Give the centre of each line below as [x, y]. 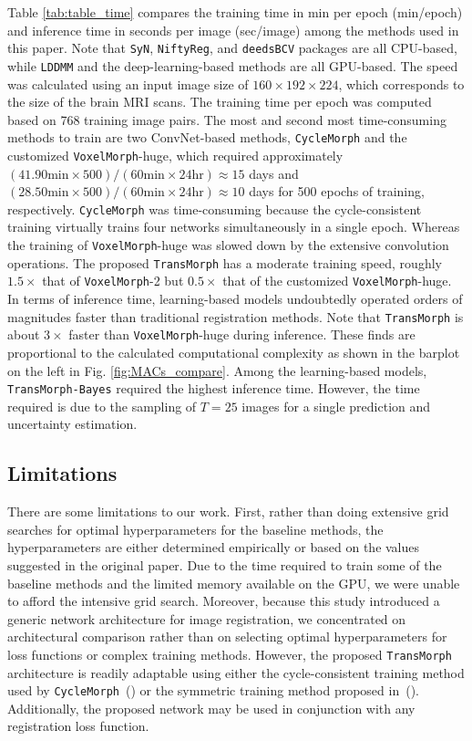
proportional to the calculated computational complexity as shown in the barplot [234, 352]
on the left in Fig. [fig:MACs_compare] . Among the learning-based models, [217, 370]
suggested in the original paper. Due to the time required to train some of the [225, 564]
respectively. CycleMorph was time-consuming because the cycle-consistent [215, 209]
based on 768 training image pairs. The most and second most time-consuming [227, 119]
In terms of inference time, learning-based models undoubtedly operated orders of [235, 298]
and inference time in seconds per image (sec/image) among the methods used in [233, 30]
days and [274, 173]
